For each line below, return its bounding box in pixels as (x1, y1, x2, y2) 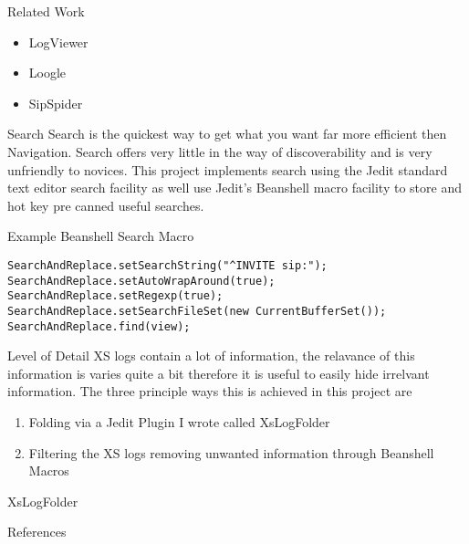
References (7, 522, 67, 541)
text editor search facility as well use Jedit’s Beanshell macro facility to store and (7, 178, 462, 197)
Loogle (28, 63, 67, 82)
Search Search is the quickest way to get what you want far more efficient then (7, 124, 447, 143)
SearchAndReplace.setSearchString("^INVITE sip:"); (7, 258, 328, 272)
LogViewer (28, 32, 89, 51)
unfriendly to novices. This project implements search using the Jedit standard (7, 160, 448, 179)
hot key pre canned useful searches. (7, 195, 204, 214)
